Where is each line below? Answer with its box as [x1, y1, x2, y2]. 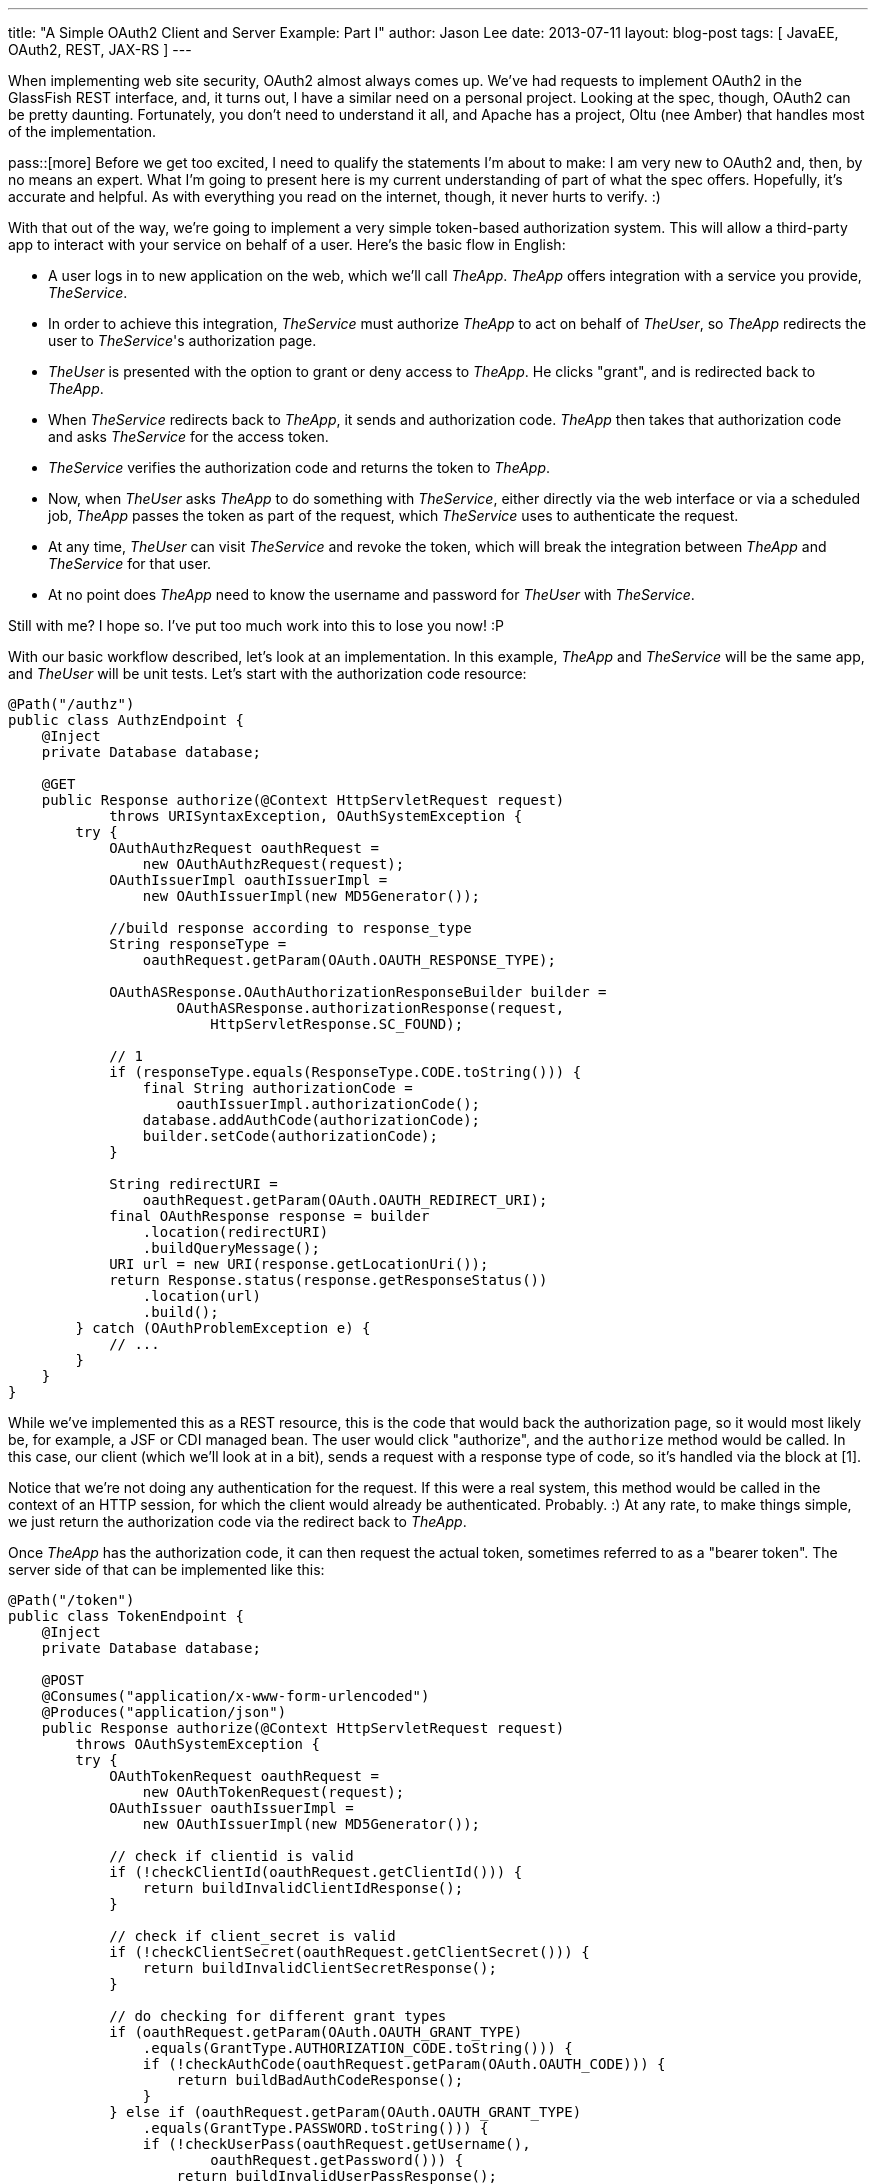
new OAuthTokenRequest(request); [142, 1784, 405, 1800]
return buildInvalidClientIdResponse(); [142, 1880, 464, 1896]
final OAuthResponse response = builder [109, 1208, 430, 1224]
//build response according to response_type [109, 920, 472, 936]
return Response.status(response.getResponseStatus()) [109, 1272, 548, 1288]
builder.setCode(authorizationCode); [142, 1128, 438, 1144]
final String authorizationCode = [142, 1080, 413, 1096]
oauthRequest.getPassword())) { [210, 2152, 464, 2168]
